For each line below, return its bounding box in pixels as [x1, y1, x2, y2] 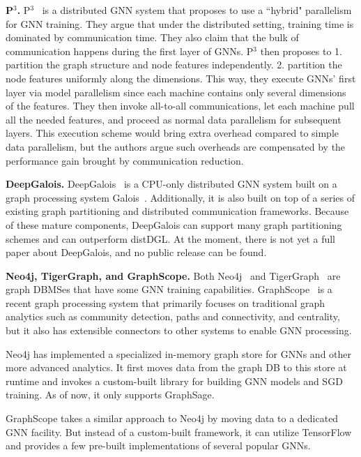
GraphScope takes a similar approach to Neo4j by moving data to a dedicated [6, 411, 339, 426]
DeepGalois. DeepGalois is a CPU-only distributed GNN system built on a [6, 177, 337, 191]
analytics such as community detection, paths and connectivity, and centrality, [6, 309, 340, 324]
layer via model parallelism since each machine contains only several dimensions [6, 84, 346, 99]
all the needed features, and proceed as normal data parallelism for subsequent [6, 112, 341, 126]
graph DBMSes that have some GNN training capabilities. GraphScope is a [6, 282, 332, 297]
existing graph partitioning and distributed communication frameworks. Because [6, 204, 349, 218]
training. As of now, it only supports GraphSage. [6, 387, 215, 402]
